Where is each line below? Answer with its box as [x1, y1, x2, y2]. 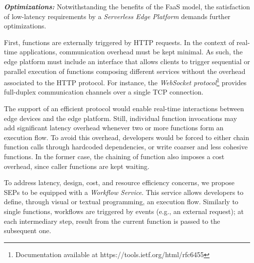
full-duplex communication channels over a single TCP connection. [4, 87, 204, 97]
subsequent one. [4, 225, 51, 236]
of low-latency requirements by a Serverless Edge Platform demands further [4, 11, 231, 21]
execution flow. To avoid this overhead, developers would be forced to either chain [4, 132, 249, 142]
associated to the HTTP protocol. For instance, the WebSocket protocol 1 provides [4, 76, 247, 87]
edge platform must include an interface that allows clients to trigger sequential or [4, 56, 250, 66]
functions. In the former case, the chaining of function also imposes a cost [4, 151, 225, 161]
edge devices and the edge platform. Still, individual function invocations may [4, 113, 237, 123]
